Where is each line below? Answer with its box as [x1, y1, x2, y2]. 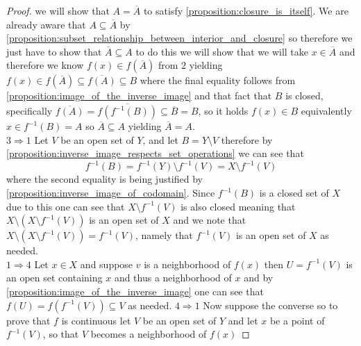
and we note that [173, 213, 246, 227]
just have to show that [6, 44, 102, 58]
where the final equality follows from [140, 73, 296, 88]
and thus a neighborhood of [114, 270, 232, 285]
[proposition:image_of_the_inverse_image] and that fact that [6, 88, 272, 103]
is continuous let [61, 313, 131, 327]
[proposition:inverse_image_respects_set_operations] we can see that [6, 146, 304, 160]
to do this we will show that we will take [135, 44, 309, 58]
